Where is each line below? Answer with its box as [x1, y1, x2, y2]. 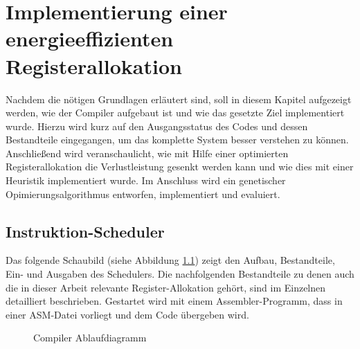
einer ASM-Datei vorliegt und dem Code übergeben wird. [6, 307, 249, 321]
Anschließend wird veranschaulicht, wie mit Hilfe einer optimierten [6, 145, 289, 160]
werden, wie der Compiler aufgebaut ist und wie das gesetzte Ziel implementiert [6, 105, 345, 120]
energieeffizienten [6, 24, 174, 53]
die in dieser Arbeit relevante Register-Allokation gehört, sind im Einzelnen [6, 280, 326, 294]
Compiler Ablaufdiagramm [33, 330, 147, 345]
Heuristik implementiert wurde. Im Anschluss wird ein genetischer [6, 173, 286, 188]
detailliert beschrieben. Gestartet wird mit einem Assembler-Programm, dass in [6, 294, 343, 308]
